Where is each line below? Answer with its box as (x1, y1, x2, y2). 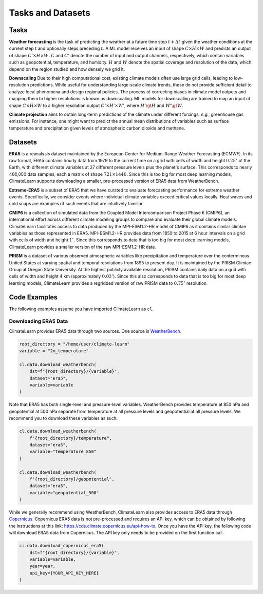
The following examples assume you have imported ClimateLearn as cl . (9, 306, 154, 312)
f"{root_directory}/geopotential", (29, 476, 114, 482)
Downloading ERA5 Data (9, 318, 68, 325)
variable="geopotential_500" (29, 490, 99, 495)
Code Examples (9, 293, 58, 301)
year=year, (29, 563, 56, 569)
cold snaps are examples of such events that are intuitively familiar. (9, 201, 144, 207)
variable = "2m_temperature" (19, 348, 89, 354)
